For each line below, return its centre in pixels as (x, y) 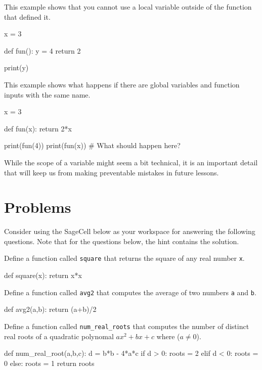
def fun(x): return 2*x (38, 128)
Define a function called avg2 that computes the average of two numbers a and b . (130, 292)
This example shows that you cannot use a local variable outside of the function (128, 7)
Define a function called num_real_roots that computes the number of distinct (127, 326)
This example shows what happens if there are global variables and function (122, 84)
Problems (38, 207)
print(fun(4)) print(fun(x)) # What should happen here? (92, 145)
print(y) (16, 67)
